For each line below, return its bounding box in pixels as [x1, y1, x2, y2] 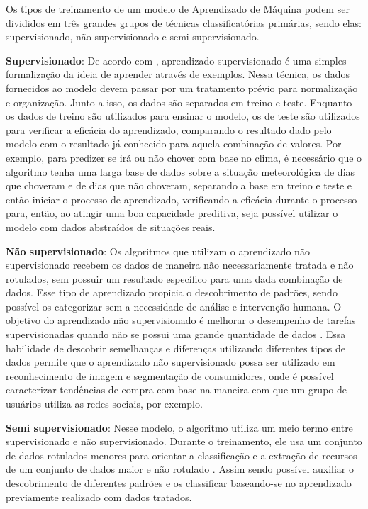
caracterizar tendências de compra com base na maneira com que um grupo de [6, 382, 347, 397]
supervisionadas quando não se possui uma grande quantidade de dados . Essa [6, 327, 346, 342]
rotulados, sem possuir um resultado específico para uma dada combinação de [6, 271, 343, 286]
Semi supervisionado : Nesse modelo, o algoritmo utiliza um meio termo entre [6, 420, 353, 435]
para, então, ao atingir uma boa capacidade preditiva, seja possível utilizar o [6, 206, 338, 220]
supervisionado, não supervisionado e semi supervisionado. [6, 29, 260, 44]
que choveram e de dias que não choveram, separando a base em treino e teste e [6, 178, 352, 193]
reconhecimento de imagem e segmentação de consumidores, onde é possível [6, 368, 334, 383]
